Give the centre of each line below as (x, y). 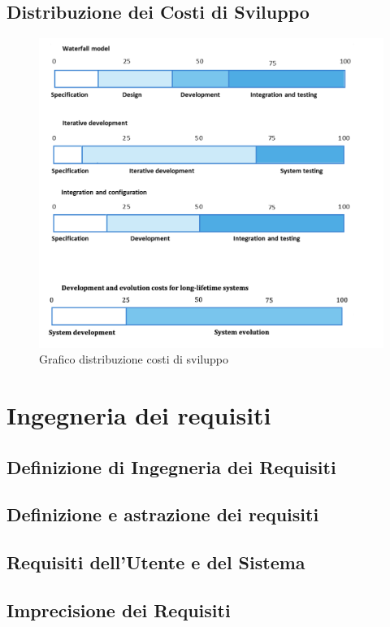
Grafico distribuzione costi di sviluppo (134, 359)
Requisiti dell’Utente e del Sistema (156, 562)
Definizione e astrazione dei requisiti (163, 514)
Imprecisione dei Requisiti (119, 610)
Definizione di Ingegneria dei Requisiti (171, 466)
